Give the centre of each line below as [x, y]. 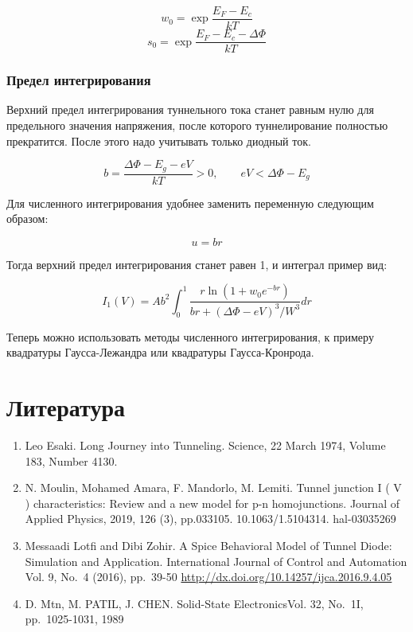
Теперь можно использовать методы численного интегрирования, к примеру [190, 336]
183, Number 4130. [71, 460]
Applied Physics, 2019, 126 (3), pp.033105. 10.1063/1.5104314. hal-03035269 [210, 519]
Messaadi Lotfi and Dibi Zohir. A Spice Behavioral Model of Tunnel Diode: [208, 546]
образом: [27, 218]
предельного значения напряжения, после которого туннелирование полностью [197, 125]
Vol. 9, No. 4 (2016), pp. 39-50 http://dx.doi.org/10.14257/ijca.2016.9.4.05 [208, 577]
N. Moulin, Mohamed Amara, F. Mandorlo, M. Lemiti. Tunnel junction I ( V [213, 488]
